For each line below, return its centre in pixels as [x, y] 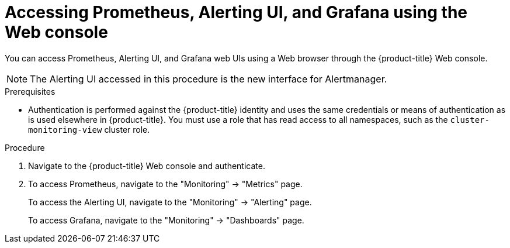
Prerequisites [30, 91]
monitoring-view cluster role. [89, 129]
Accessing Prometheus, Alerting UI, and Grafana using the [236, 12]
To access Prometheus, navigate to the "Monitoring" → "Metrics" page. [165, 184]
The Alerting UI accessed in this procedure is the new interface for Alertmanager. [209, 79]
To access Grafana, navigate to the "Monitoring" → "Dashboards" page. [166, 220]
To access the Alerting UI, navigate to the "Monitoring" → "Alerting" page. [170, 202]
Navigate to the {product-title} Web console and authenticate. [147, 166]
